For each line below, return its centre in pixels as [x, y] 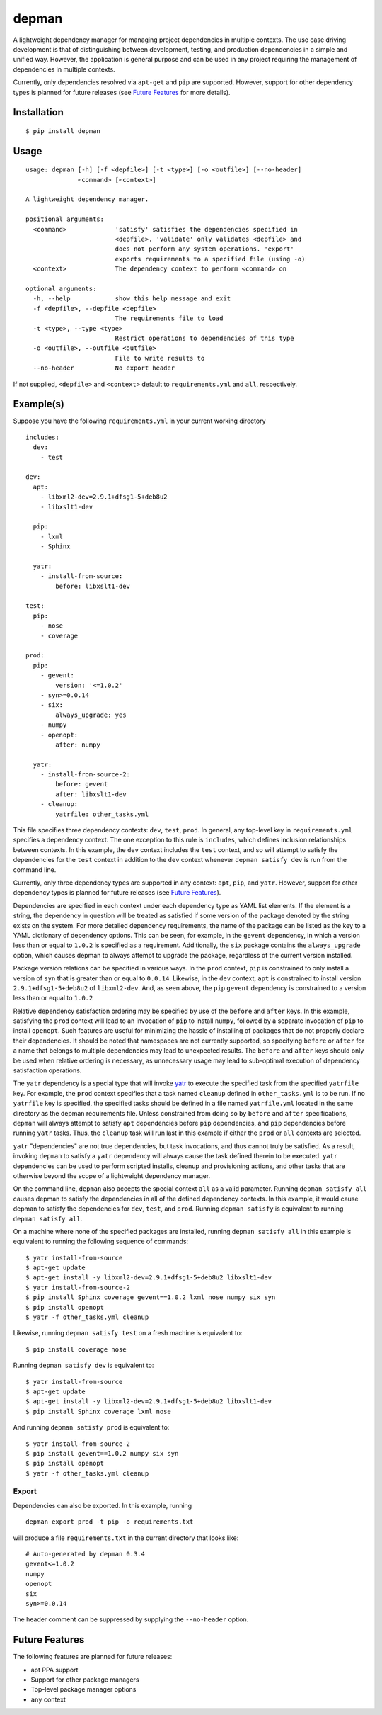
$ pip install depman [63, 131]
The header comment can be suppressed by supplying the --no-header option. [131, 1619]
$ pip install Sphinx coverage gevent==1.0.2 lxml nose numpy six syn [151, 1297]
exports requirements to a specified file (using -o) [210, 259]
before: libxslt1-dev [93, 586]
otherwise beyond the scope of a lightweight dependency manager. [112, 1175]
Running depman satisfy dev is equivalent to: [83, 1365]
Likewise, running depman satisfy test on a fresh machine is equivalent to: [128, 1333]
